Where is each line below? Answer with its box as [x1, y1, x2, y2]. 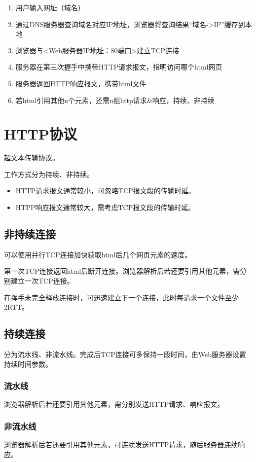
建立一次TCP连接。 [10, 276, 74, 286]
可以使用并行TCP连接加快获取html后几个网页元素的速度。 [4, 249, 192, 259]
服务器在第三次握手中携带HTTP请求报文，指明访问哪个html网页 [15, 62, 222, 72]
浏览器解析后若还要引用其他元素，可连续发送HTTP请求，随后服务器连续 [4, 439, 238, 450]
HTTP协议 [4, 124, 77, 144]
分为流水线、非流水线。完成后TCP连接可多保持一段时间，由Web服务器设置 [4, 349, 246, 359]
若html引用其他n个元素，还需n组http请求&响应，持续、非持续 [15, 95, 215, 105]
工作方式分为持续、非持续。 [4, 169, 94, 179]
